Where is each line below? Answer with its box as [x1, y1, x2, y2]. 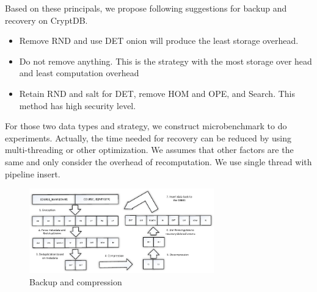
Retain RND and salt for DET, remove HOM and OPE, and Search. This [19, 87, 296, 99]
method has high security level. [19, 99, 136, 112]
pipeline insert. [5, 167, 60, 180]
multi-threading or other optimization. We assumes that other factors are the [5, 143, 294, 156]
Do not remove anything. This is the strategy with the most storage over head [19, 54, 312, 67]
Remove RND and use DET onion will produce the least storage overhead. [19, 34, 299, 47]
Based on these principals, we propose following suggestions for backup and [5, 2, 287, 14]
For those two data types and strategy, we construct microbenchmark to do [5, 119, 287, 132]
